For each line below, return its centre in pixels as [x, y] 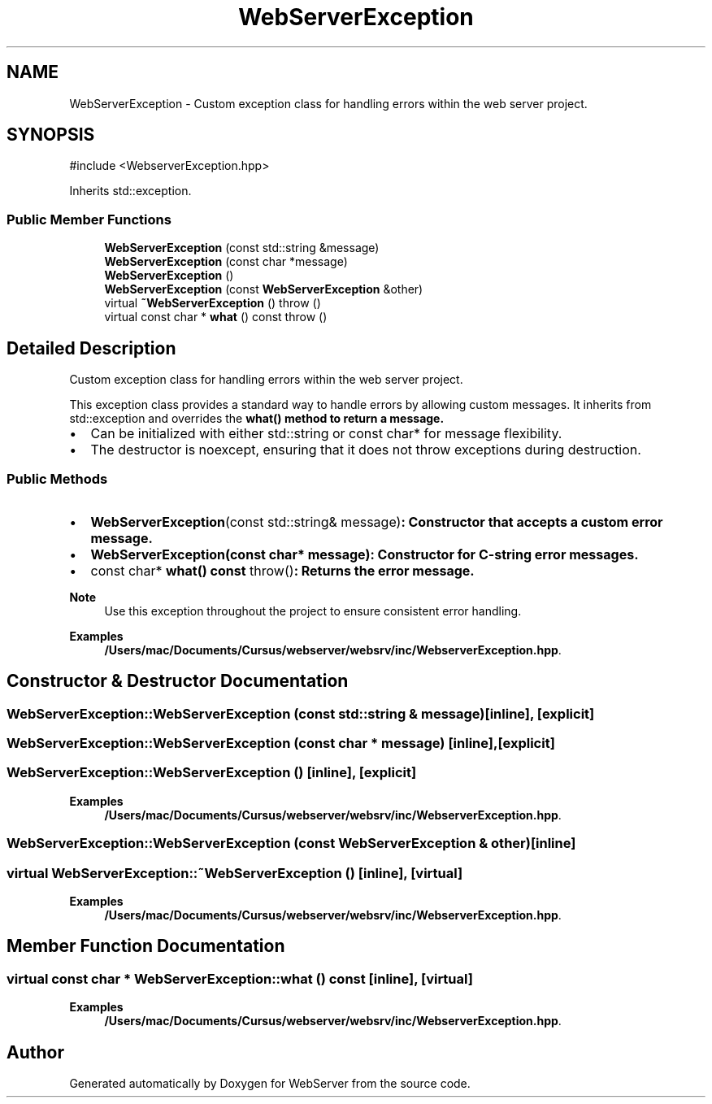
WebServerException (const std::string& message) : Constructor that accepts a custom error [377, 522]
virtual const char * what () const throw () [216, 317]
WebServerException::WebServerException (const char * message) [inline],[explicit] [281, 743]
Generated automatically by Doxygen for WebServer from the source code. [270, 1083]
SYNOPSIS [51, 135]
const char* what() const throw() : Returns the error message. [282, 570]
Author [35, 1052]
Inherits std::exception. [130, 191]
